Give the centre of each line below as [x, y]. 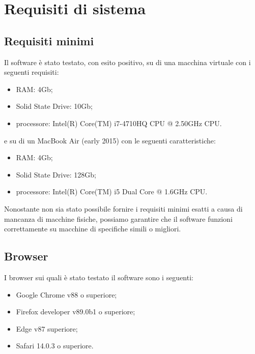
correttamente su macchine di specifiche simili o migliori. [93, 229]
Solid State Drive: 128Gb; [56, 174]
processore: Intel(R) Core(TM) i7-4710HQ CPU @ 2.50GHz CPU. [119, 123]
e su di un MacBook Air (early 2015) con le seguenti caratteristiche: [110, 140]
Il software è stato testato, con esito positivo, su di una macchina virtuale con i [127, 62]
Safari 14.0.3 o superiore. [55, 346]
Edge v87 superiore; [47, 328]
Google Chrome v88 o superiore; [66, 294]
